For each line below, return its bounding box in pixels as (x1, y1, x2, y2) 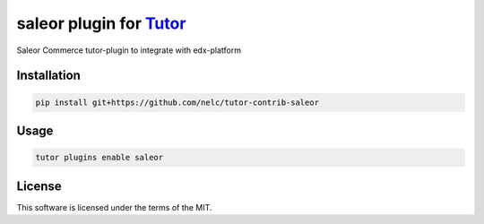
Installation (16, 68, 81, 83)
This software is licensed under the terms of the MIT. (16, 202, 212, 212)
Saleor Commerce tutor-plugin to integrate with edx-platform (16, 45, 242, 56)
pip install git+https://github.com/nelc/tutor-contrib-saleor (35, 97, 320, 108)
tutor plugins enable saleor (35, 152, 164, 163)
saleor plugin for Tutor (16, 13, 186, 33)
